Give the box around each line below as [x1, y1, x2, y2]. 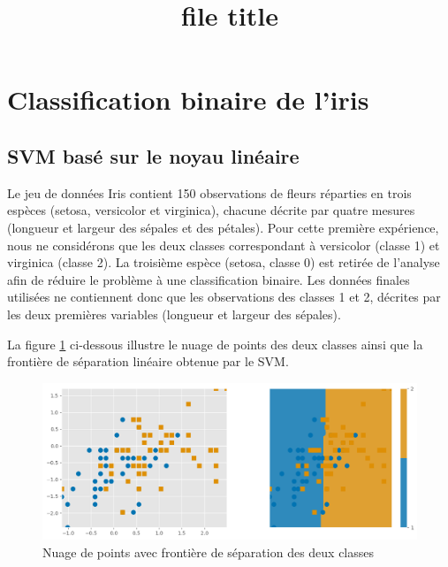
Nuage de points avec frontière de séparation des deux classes [42, 542, 375, 561]
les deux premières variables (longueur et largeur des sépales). [7, 304, 341, 323]
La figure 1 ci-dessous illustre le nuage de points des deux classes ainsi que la [7, 334, 423, 353]
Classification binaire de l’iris [7, 81, 369, 118]
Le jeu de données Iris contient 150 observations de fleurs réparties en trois [7, 183, 412, 202]
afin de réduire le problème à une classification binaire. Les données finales [7, 270, 410, 288]
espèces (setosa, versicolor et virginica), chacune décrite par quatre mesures [7, 201, 415, 219]
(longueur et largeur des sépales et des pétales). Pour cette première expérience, [7, 218, 439, 236]
